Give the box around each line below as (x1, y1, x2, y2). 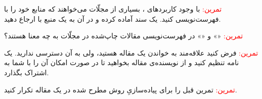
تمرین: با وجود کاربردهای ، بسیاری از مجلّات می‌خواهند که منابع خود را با (4, 4, 222, 14)
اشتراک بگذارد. (4, 67, 49, 77)
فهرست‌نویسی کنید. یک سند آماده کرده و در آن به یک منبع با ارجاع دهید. (4, 13, 221, 24)
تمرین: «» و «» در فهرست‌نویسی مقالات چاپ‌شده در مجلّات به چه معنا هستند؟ (4, 30, 243, 41)
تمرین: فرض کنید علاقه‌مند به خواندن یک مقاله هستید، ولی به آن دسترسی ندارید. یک (4, 47, 258, 58)
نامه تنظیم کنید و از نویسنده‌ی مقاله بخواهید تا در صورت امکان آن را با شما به (4, 57, 239, 68)
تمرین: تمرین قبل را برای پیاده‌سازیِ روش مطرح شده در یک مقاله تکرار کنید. (4, 84, 237, 94)
